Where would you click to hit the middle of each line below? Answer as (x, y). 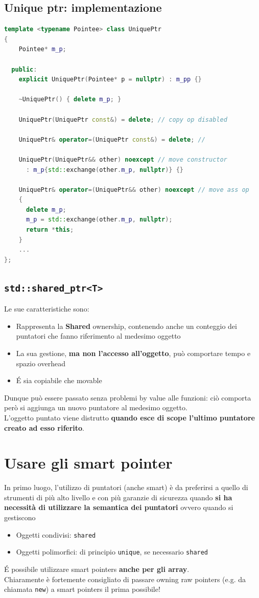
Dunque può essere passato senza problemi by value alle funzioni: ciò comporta (128, 397)
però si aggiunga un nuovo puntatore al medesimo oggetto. (96, 407)
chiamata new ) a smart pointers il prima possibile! (82, 589)
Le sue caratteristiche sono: (47, 309)
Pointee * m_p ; (42, 49)
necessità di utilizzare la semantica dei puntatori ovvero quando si (119, 507)
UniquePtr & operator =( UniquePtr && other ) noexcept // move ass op (134, 190)
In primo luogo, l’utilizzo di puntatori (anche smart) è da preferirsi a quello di (126, 487)
